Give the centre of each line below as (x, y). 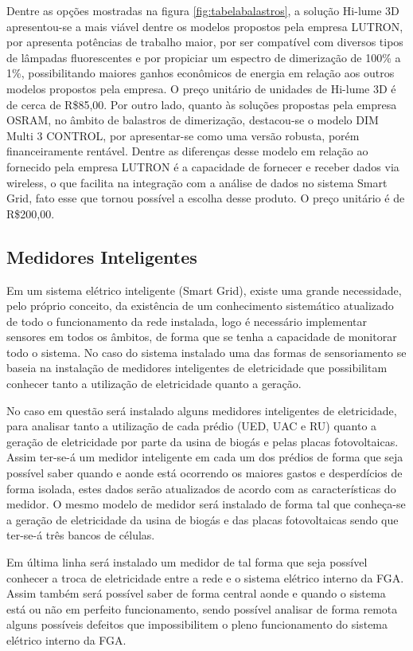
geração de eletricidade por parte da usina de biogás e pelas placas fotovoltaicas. (203, 441)
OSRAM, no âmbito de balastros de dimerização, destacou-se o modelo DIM (193, 120)
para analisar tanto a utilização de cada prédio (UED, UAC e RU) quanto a (192, 426)
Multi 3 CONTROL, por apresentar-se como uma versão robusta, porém (183, 135)
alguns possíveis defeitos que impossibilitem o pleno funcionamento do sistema (197, 624)
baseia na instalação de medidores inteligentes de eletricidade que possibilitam (197, 368)
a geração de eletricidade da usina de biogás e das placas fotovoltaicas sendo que (203, 519)
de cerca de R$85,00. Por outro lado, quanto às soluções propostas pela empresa (202, 104)
